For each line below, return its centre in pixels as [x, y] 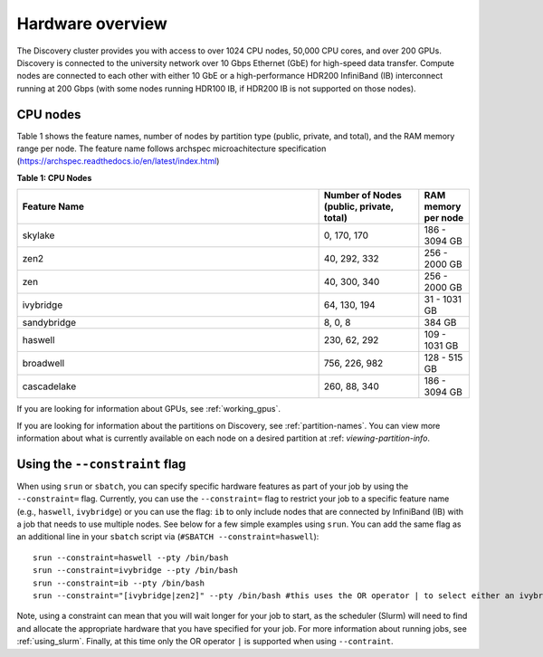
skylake [38, 235]
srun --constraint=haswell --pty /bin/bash [131, 557]
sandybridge [49, 323]
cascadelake [49, 386]
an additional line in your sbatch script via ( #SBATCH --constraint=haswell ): [168, 537]
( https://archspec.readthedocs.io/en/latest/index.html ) [118, 161]
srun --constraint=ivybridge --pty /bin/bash [136, 571]
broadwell [43, 364]
